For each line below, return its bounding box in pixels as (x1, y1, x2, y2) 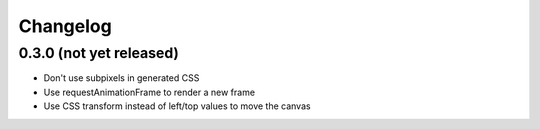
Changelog (18, 15, 112, 37)
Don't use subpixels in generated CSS (43, 72, 200, 84)
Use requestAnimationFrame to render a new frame (43, 86, 255, 98)
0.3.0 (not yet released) (18, 44, 179, 62)
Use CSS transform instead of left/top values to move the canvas (43, 100, 311, 112)
